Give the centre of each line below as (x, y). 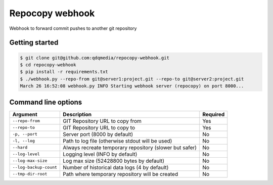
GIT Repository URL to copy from (102, 121)
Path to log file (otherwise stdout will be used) (118, 141)
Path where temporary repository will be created (121, 174)
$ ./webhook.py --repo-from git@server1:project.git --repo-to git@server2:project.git (132, 79)
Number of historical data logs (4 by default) (116, 167)
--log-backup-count (35, 168)
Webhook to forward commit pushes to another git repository (73, 28)
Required (214, 114)
